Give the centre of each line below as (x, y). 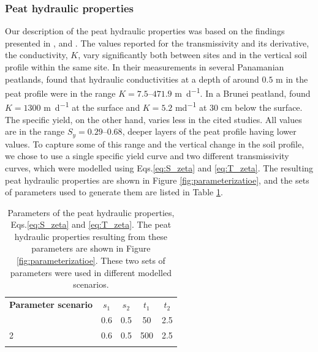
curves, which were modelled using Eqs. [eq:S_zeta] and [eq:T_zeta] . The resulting (159, 167)
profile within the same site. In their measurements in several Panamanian (145, 67)
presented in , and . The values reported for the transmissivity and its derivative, (157, 43)
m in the (292, 79)
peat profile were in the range (60, 93)
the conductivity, (36, 55)
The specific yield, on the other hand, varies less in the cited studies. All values (153, 119)
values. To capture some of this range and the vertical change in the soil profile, (155, 144)
